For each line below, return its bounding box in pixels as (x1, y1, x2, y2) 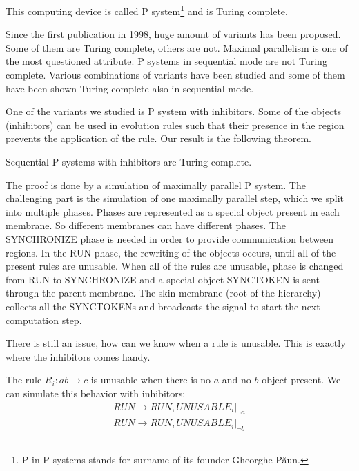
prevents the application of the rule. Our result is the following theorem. (6, 131, 312, 146)
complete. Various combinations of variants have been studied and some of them (6, 68, 345, 82)
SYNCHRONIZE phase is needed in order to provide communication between (6, 231, 334, 245)
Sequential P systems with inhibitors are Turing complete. (6, 154, 252, 168)
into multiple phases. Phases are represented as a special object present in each (6, 204, 340, 219)
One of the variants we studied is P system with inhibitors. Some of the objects (6, 104, 342, 119)
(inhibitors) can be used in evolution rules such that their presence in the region (6, 117, 345, 132)
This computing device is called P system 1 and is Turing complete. (6, 2, 288, 18)
